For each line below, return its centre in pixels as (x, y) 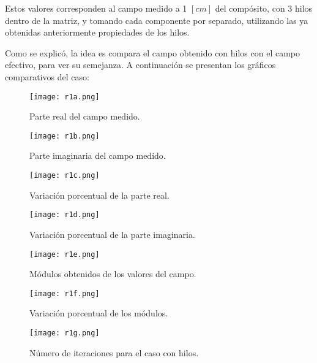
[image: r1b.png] (65, 136)
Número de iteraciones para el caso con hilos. (114, 352)
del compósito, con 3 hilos (264, 8)
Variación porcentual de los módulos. (99, 313)
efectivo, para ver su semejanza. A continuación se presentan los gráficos (140, 65)
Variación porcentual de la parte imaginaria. (112, 234)
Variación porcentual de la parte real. (99, 195)
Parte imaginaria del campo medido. (98, 155)
